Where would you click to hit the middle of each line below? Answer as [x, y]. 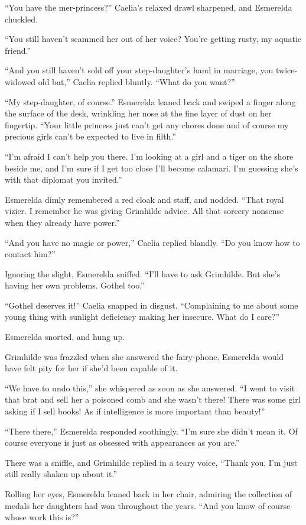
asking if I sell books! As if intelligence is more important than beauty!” [135, 411]
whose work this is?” [42, 517]
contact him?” [30, 254]
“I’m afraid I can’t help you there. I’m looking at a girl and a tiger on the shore [149, 156]
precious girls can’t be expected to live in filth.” [90, 136]
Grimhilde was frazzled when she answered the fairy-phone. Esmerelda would [144, 356]
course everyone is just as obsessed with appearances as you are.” [122, 443]
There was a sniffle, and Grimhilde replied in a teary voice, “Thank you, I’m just [151, 462]
